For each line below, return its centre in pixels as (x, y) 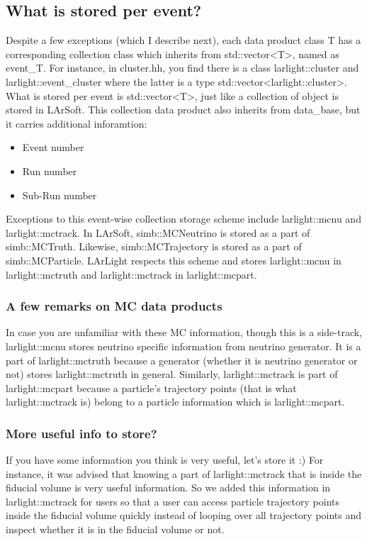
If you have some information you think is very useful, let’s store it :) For (165, 460)
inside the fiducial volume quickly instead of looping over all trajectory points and (184, 515)
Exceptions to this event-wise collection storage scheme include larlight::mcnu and (183, 219)
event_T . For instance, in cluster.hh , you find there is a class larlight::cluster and (182, 68)
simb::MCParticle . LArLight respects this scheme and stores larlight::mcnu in (174, 260)
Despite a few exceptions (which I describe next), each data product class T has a (183, 40)
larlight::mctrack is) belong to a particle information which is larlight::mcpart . (175, 402)
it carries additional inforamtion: (77, 123)
